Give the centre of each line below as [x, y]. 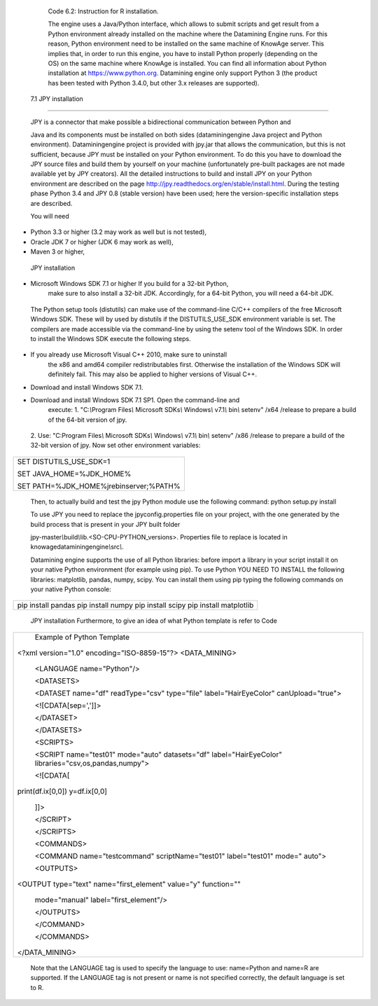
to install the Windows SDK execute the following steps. [111, 338]
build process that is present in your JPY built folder [105, 524]
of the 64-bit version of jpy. [87, 420]
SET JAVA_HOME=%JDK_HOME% [74, 474]
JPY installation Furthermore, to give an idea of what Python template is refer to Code [154, 621]
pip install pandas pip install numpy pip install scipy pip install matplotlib [135, 605]
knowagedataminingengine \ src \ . [77, 547]
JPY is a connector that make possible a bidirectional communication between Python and [161, 122]
